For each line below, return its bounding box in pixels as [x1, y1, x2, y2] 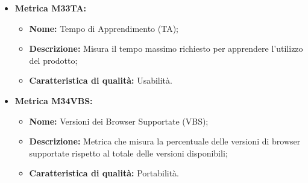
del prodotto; [29, 54, 78, 66]
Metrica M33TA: [14, 2, 87, 14]
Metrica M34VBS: [14, 94, 93, 107]
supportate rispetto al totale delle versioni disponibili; [29, 146, 228, 159]
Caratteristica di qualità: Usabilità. [29, 74, 172, 87]
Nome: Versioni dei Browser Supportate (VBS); [29, 114, 209, 127]
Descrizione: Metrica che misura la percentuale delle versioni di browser [29, 135, 301, 147]
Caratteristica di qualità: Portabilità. [29, 167, 180, 179]
